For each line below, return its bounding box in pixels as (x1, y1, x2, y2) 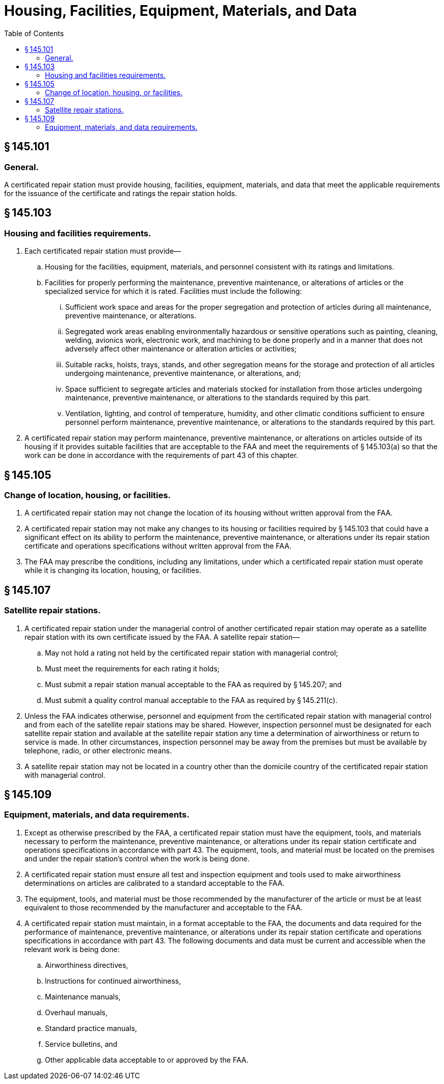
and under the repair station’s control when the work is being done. (24, 854, 250, 863)
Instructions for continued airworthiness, (45, 976, 181, 985)
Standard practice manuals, (45, 1023, 137, 1033)
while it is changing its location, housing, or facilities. (24, 566, 201, 575)
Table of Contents (4, 29, 64, 38)
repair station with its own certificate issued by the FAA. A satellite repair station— (24, 632, 300, 641)
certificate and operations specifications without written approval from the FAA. (24, 541, 292, 551)
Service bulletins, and (45, 1039, 118, 1048)
